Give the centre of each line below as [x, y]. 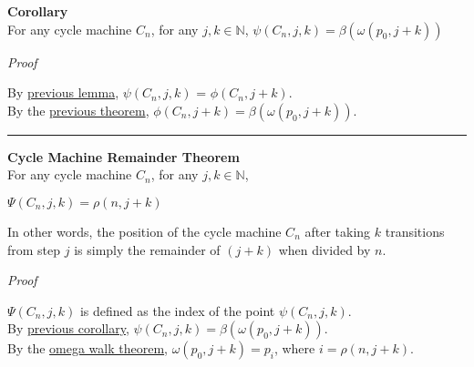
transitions [415, 231]
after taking [338, 231]
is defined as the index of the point [177, 310]
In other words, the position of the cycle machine [144, 231]
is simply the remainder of [147, 249]
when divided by [325, 249]
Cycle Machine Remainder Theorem [124, 156]
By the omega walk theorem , [88, 348]
